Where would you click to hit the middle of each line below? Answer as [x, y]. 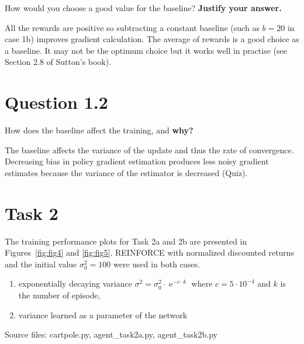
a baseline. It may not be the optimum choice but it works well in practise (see [146, 50]
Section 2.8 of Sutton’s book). [58, 62]
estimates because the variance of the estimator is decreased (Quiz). [126, 172]
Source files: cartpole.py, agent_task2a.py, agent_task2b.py [111, 334]
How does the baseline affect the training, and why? [99, 130]
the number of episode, [59, 295]
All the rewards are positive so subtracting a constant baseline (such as [132, 27]
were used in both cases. [156, 264]
